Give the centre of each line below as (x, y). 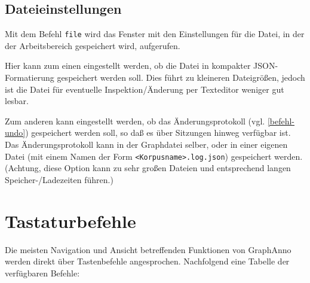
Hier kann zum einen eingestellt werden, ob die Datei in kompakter (128, 66)
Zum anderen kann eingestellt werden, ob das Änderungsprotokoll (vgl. (135, 121)
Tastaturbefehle (70, 220)
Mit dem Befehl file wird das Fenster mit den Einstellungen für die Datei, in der (155, 34)
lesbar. (17, 101)
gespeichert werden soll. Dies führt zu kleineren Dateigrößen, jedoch (181, 77)
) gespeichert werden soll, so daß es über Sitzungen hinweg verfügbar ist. (158, 133)
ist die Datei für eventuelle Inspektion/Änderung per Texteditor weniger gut (145, 89)
